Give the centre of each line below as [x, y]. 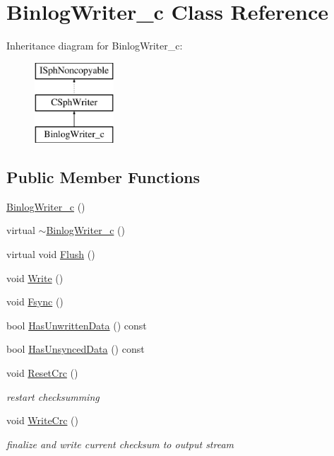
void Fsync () [35, 302]
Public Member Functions [103, 177]
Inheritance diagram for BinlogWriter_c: [95, 46]
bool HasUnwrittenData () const [77, 325]
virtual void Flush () [51, 254]
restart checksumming [53, 396]
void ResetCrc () [42, 373]
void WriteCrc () [42, 420]
